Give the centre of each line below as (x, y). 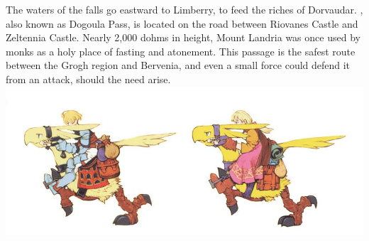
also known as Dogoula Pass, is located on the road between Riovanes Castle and (182, 23)
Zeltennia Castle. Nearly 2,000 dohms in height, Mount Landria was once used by (183, 37)
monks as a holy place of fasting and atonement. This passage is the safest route (181, 51)
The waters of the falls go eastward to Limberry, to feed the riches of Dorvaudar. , (184, 9)
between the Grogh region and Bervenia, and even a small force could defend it (178, 65)
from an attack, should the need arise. (88, 79)
